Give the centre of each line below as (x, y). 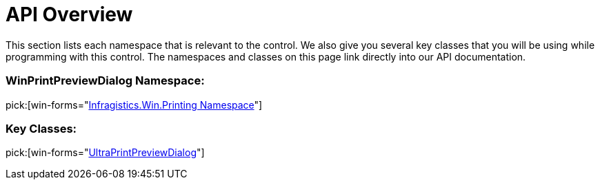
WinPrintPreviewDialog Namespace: (105, 81)
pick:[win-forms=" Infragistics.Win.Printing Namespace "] (134, 105)
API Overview (69, 14)
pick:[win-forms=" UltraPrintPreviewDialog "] (105, 153)
